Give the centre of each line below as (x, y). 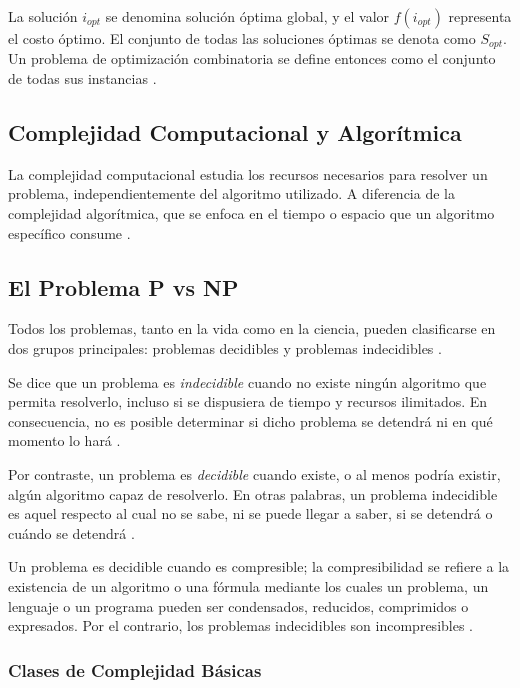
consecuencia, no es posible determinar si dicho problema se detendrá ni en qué (250, 420)
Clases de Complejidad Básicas (135, 669)
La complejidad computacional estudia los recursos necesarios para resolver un (248, 173)
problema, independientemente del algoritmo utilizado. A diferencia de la (231, 193)
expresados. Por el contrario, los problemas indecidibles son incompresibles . (240, 625)
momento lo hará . (64, 440)
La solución (43, 16)
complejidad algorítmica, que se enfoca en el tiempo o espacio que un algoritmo (251, 213)
